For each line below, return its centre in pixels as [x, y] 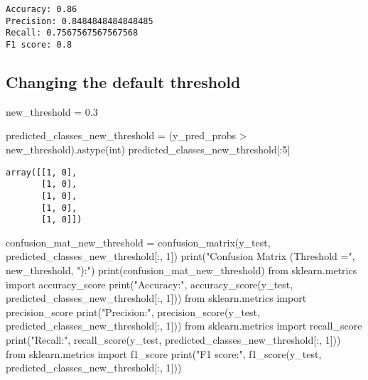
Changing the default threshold [123, 82]
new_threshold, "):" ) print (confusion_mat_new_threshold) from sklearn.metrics [182, 270]
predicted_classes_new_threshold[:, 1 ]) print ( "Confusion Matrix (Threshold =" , [180, 256]
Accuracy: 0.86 [42, 9]
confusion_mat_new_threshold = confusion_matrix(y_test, [138, 242]
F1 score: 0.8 [39, 44]
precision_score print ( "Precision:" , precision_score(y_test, [133, 311]
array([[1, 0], [42, 172]
